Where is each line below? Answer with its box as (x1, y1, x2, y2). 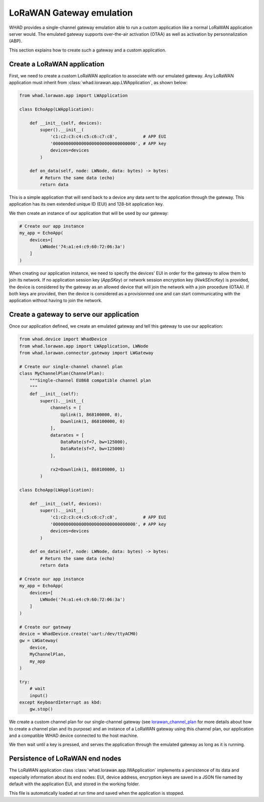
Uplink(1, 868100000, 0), (60, 412, 123, 417)
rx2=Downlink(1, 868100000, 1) (50, 467, 126, 472)
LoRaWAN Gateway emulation (9, 7, 133, 18)
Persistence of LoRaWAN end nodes (9, 755, 122, 763)
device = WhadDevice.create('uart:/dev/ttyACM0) (19, 631, 138, 637)
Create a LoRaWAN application (9, 60, 105, 68)
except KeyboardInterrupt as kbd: (19, 699, 102, 705)
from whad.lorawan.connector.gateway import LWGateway (19, 350, 154, 355)
